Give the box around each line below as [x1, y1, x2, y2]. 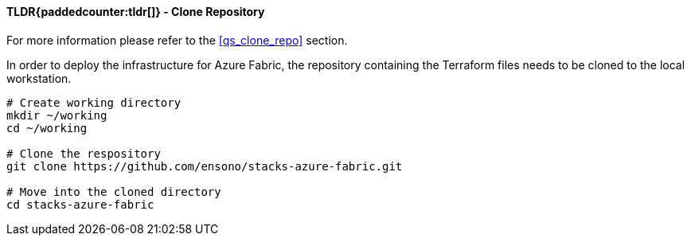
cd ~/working [6, 121, 88, 135]
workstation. [6, 71, 72, 85]
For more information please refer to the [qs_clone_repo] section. [6, 33, 348, 47]
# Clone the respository [6, 146, 161, 160]
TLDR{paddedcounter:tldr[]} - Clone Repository [6, 5, 265, 18]
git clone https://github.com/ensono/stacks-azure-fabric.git [6, 159, 403, 173]
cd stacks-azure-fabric [6, 197, 154, 211]
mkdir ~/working [6, 108, 107, 122]
